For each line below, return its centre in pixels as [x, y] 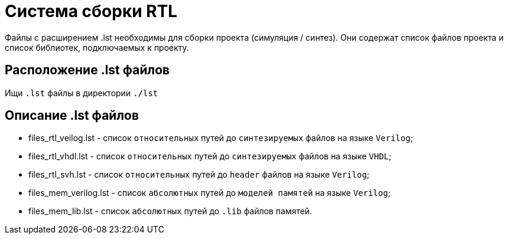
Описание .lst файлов [72, 116]
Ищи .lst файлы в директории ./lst [82, 93]
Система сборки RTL [91, 11]
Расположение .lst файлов [87, 70]
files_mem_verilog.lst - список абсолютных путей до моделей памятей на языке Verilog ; [210, 193]
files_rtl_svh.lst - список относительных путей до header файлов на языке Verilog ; [199, 175]
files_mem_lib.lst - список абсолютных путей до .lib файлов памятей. [170, 211]
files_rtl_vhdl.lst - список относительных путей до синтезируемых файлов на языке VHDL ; [210, 156]
